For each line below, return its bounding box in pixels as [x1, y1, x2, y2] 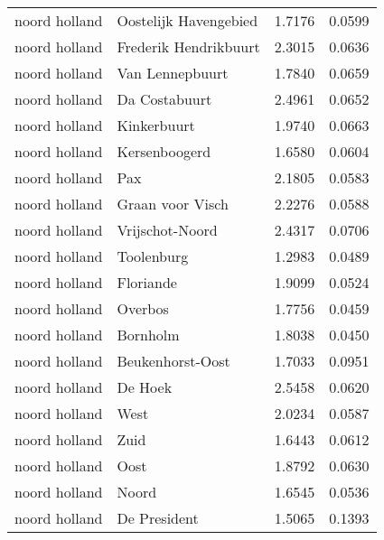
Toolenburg [117, 246, 189, 266]
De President [117, 507, 199, 528]
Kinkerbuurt [117, 115, 195, 135]
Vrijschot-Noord [117, 219, 218, 240]
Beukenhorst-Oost [117, 350, 230, 371]
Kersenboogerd [117, 141, 211, 162]
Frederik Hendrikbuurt [117, 36, 260, 57]
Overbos [117, 298, 169, 319]
